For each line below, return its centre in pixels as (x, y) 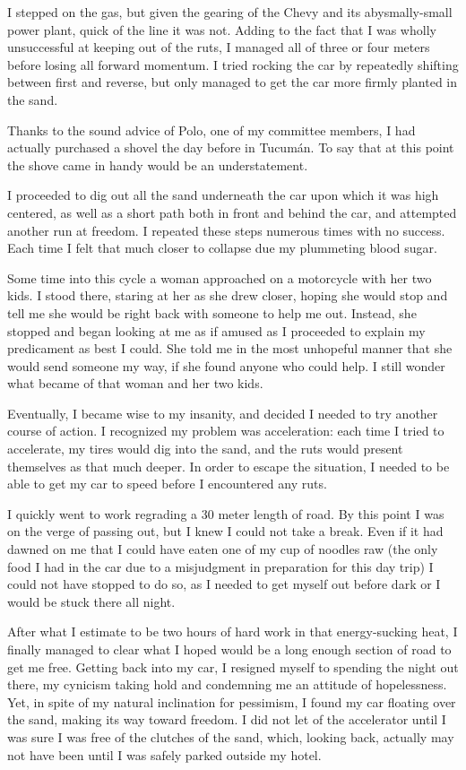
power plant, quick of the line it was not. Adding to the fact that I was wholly (222, 29)
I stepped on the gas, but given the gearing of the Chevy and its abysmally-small (230, 12)
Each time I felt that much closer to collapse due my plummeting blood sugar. (222, 248)
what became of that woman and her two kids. (135, 383)
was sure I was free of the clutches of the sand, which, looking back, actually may (231, 736)
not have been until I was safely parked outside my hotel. (164, 754)
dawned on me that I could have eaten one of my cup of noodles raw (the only (223, 549)
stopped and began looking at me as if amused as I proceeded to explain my (216, 330)
